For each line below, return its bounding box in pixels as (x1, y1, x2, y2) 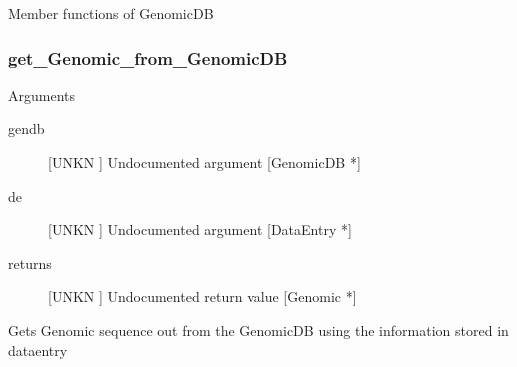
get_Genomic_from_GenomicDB (8, 45, 288, 70)
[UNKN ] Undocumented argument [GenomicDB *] (48, 152, 361, 172)
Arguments (8, 84, 76, 105)
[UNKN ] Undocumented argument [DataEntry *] (48, 219, 352, 240)
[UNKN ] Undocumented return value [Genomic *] (48, 286, 357, 307)
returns (8, 252, 52, 273)
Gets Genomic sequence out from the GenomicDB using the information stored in (8, 319, 509, 340)
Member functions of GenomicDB (8, 3, 214, 23)
